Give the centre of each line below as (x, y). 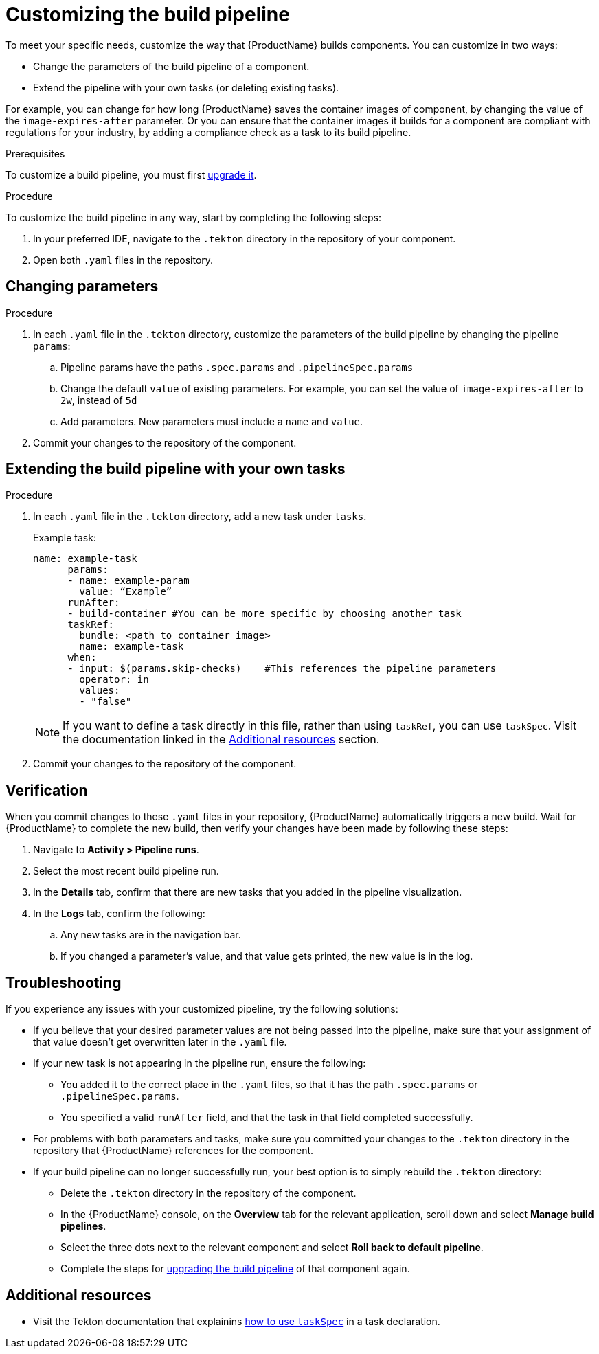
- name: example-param (128, 581)
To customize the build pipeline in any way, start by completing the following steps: (193, 217)
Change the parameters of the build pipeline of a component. (171, 66)
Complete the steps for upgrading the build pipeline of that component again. (235, 1269)
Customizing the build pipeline (148, 14)
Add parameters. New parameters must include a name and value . (212, 421)
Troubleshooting (64, 982)
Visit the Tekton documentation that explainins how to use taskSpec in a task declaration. (237, 1321)
